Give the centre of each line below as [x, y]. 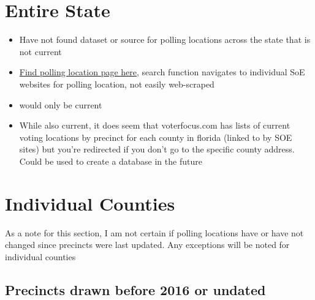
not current [40, 51]
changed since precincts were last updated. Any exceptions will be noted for [147, 245]
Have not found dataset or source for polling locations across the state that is [165, 39]
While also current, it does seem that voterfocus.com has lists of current [155, 125]
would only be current [61, 104]
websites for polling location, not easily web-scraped [117, 84]
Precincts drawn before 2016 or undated [135, 289]
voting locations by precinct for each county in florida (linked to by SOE [156, 137]
